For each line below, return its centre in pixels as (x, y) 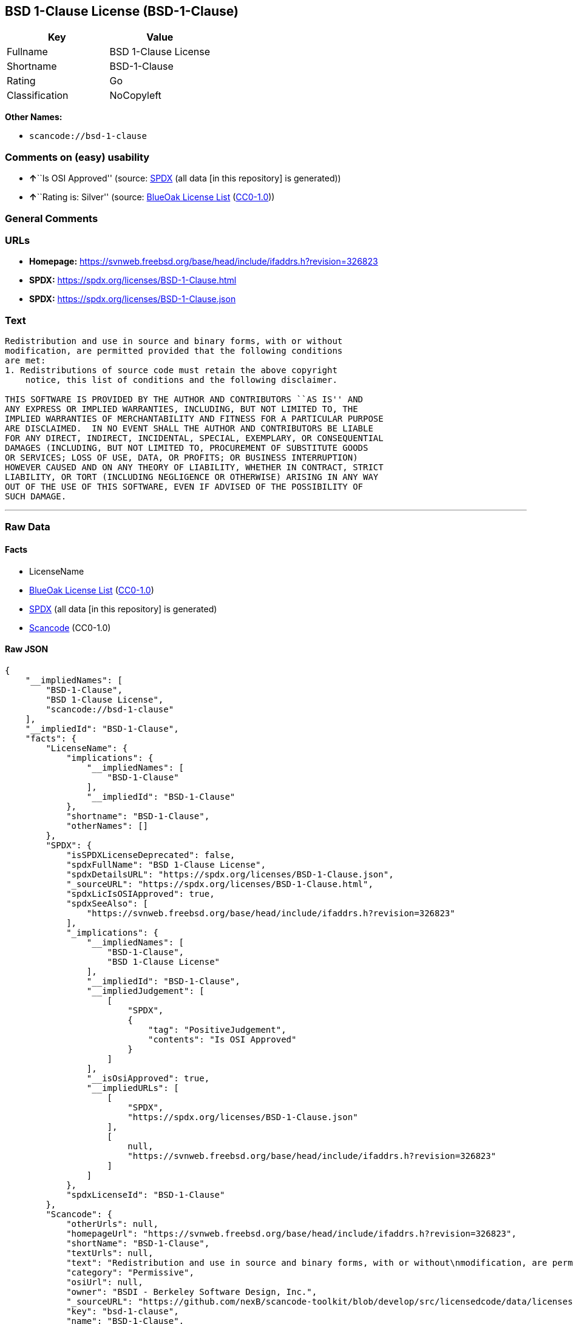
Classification (38, 96)
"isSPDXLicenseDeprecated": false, (151, 855)
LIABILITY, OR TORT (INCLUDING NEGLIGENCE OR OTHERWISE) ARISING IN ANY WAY (192, 477)
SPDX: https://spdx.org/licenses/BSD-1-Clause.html (133, 280)
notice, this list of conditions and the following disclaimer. (181, 380)
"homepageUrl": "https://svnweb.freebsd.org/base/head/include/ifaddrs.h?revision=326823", (291, 1233)
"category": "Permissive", (130, 1272)
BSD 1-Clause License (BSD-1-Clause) (122, 11)
